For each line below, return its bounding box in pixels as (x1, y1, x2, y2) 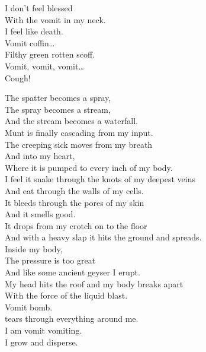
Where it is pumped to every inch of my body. (5, 161, 173, 173)
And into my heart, (5, 150, 75, 162)
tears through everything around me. (5, 312, 139, 325)
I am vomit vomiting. (5, 324, 82, 337)
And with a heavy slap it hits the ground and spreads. (5, 231, 202, 243)
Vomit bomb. (5, 300, 53, 313)
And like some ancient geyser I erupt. (5, 266, 140, 278)
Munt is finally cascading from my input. (5, 126, 153, 138)
